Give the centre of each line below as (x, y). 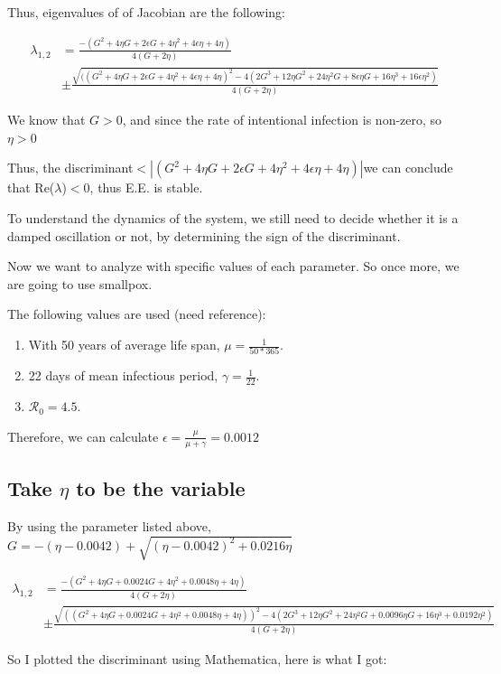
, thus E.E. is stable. (146, 187)
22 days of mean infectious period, (123, 375)
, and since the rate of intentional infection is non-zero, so (282, 120)
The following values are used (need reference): (137, 314)
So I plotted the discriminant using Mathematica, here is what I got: (197, 658)
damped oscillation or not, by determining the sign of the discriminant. (204, 235)
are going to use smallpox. (80, 283)
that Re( (31, 187)
